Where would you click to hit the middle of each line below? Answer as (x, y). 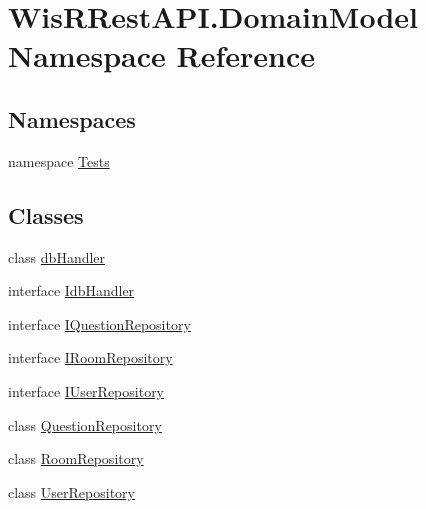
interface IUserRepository (86, 390)
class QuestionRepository (85, 424)
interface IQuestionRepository (99, 323)
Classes (46, 214)
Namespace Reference (161, 55)
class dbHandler (57, 256)
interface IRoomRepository (90, 357)
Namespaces (72, 118)
